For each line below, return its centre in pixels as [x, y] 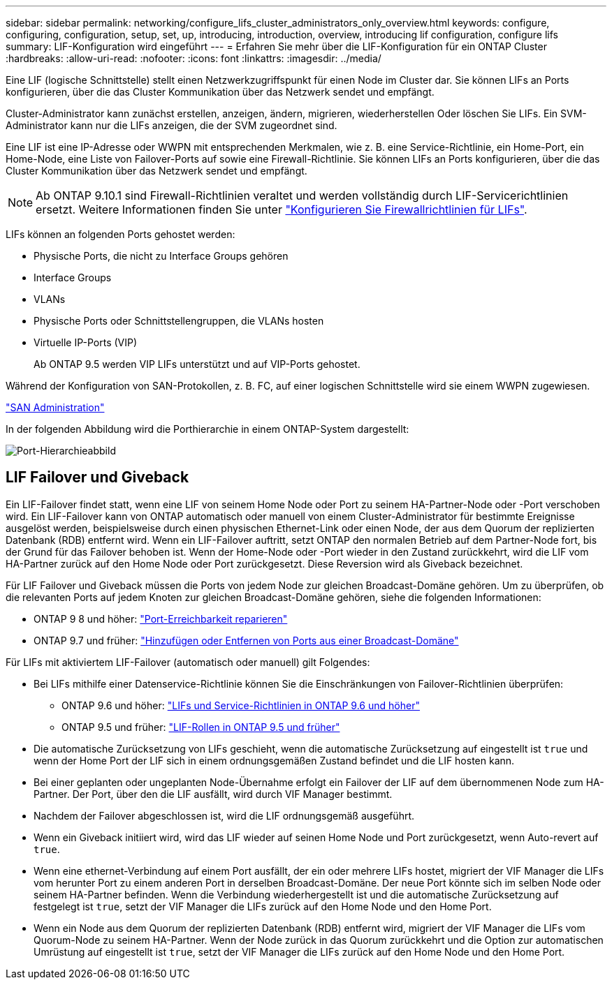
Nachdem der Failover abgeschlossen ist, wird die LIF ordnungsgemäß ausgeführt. [224, 815]
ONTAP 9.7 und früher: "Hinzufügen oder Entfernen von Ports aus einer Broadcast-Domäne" [246, 640]
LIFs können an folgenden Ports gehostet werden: [121, 234]
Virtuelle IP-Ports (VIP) [86, 342]
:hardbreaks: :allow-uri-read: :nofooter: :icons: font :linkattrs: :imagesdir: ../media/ [194, 58]
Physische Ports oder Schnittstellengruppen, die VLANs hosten [179, 321]
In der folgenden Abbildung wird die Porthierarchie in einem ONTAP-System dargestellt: [207, 429]
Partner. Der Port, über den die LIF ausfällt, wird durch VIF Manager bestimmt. [213, 794]
